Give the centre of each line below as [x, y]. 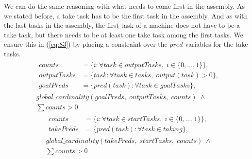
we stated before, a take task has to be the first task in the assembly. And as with [126, 15]
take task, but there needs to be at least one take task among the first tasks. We [124, 34]
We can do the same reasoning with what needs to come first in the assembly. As [124, 6]
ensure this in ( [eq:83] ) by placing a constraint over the [86, 44]
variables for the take [217, 44]
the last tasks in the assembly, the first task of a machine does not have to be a [122, 25]
